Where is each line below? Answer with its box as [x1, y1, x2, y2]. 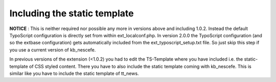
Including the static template [9, 8, 134, 19]
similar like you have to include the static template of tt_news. [9, 70, 139, 76]
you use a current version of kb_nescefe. [9, 46, 96, 53]
